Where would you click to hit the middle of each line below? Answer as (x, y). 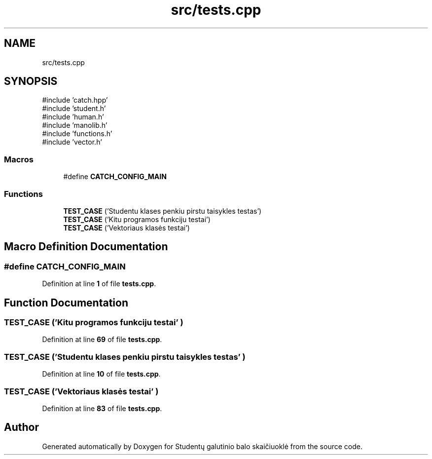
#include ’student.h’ (74, 109)
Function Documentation (66, 303)
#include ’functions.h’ (77, 134)
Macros (19, 159)
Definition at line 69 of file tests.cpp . (102, 340)
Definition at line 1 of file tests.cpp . (99, 284)
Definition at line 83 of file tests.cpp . (102, 408)
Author (21, 427)
